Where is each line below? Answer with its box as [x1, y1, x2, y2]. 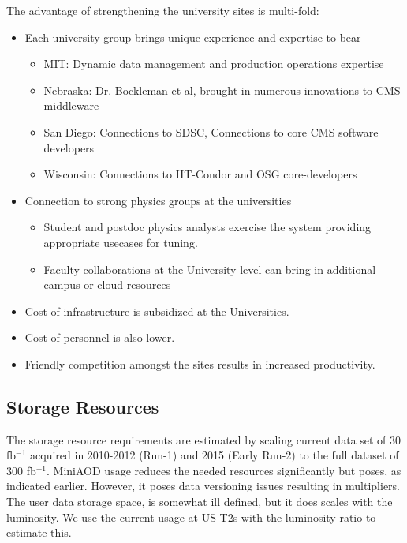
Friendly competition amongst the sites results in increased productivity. [24, 355, 375, 372]
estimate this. [6, 524, 72, 541]
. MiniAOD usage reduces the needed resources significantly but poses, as [47, 462, 401, 478]
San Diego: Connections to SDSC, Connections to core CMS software [43, 123, 379, 140]
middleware [43, 97, 99, 114]
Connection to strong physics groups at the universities [24, 192, 292, 208]
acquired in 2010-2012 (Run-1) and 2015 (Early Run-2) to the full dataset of [30, 447, 399, 463]
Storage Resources [6, 394, 159, 418]
